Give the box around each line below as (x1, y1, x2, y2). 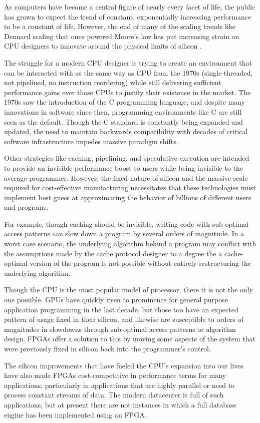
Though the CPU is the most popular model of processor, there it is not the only (4, 284, 253, 295)
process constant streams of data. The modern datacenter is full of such (4, 389, 224, 400)
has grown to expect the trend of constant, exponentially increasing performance (4, 11, 251, 22)
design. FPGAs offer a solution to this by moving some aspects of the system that (4, 333, 256, 344)
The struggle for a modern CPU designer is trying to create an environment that (4, 57, 252, 68)
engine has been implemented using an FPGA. (4, 409, 147, 419)
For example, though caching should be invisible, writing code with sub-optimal (4, 218, 249, 229)
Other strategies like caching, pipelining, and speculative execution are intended (4, 153, 249, 163)
